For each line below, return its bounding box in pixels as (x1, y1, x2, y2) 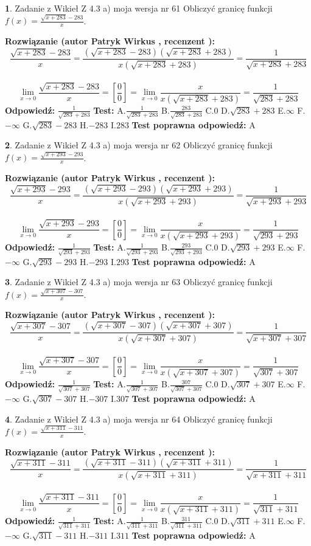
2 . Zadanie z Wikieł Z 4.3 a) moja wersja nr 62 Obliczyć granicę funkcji (5, 139, 273, 151)
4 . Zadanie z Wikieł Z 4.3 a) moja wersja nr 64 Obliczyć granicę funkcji (5, 412, 273, 425)
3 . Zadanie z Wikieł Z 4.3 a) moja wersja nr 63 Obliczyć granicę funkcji (5, 275, 273, 288)
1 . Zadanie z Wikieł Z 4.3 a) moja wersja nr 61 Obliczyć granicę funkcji (5, 2, 273, 14)
